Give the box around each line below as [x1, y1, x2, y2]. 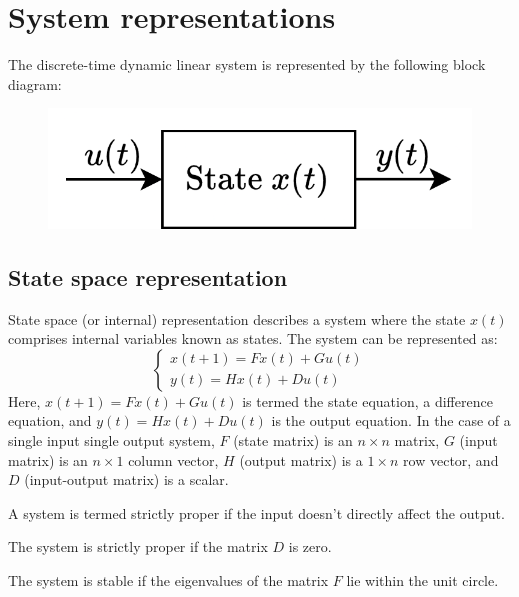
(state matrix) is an [233, 429, 353, 450]
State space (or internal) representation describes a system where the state [8, 308, 466, 329]
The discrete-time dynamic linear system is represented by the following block [8, 54, 486, 75]
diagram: [8, 73, 62, 94]
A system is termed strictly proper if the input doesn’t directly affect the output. [8, 502, 505, 523]
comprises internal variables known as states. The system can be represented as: [8, 328, 498, 349]
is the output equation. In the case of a [271, 410, 511, 431]
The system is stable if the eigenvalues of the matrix [8, 569, 329, 590]
